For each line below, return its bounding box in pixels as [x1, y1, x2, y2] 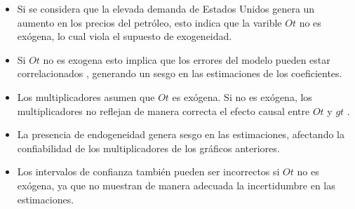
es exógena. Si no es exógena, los [172, 89, 312, 104]
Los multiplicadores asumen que [17, 89, 155, 104]
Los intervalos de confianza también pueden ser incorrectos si [17, 164, 280, 179]
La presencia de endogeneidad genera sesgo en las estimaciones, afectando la [17, 127, 344, 142]
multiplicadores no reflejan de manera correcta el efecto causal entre [17, 103, 310, 118]
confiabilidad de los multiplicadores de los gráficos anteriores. [17, 140, 280, 155]
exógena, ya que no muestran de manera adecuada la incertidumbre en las [17, 177, 335, 192]
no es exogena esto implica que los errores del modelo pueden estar [43, 52, 330, 67]
